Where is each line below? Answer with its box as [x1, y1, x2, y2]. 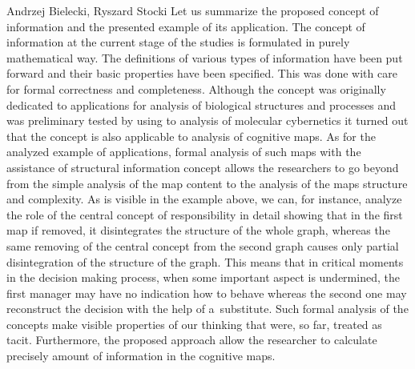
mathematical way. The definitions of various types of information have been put [6, 49, 403, 66]
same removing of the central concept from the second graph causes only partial [6, 237, 399, 254]
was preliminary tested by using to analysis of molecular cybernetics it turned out [6, 112, 409, 129]
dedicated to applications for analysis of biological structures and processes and [6, 96, 397, 113]
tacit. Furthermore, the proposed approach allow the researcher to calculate [6, 331, 377, 348]
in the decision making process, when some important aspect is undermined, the [6, 269, 400, 286]
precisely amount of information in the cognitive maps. [6, 347, 276, 364]
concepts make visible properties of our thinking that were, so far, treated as [6, 315, 382, 332]
